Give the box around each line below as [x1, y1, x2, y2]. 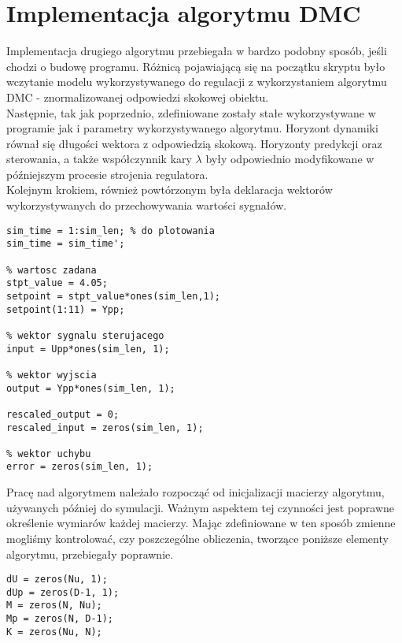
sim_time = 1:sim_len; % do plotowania [6, 225, 215, 236]
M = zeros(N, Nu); [6, 600, 102, 611]
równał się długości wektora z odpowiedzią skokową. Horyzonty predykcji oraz [6, 135, 382, 151]
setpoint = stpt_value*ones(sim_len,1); [6, 290, 221, 302]
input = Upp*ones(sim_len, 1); [6, 343, 170, 355]
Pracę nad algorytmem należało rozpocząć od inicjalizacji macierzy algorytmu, [6, 484, 385, 500]
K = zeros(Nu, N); [6, 626, 102, 637]
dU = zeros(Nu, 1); [6, 574, 108, 585]
